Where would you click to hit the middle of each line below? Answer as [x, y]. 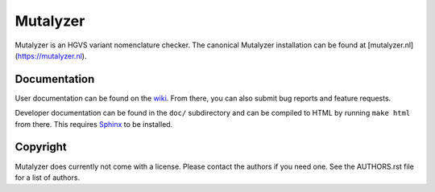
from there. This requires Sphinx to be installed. [94, 124]
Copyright [41, 147]
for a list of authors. [48, 178]
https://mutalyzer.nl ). [52, 55]
